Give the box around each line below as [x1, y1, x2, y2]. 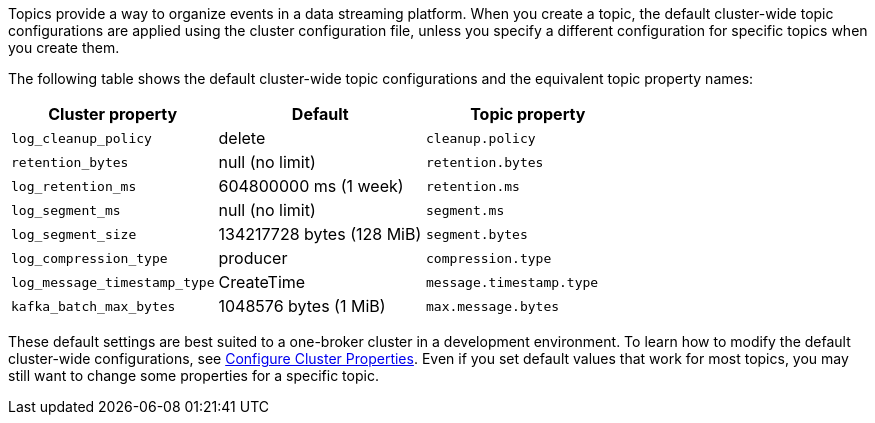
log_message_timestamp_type [11, 274, 215, 290]
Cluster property [48, 104, 178, 124]
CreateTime [218, 272, 306, 292]
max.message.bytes [425, 298, 560, 314]
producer [218, 248, 288, 268]
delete [218, 128, 266, 148]
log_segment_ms [11, 202, 121, 218]
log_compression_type [11, 250, 168, 266]
